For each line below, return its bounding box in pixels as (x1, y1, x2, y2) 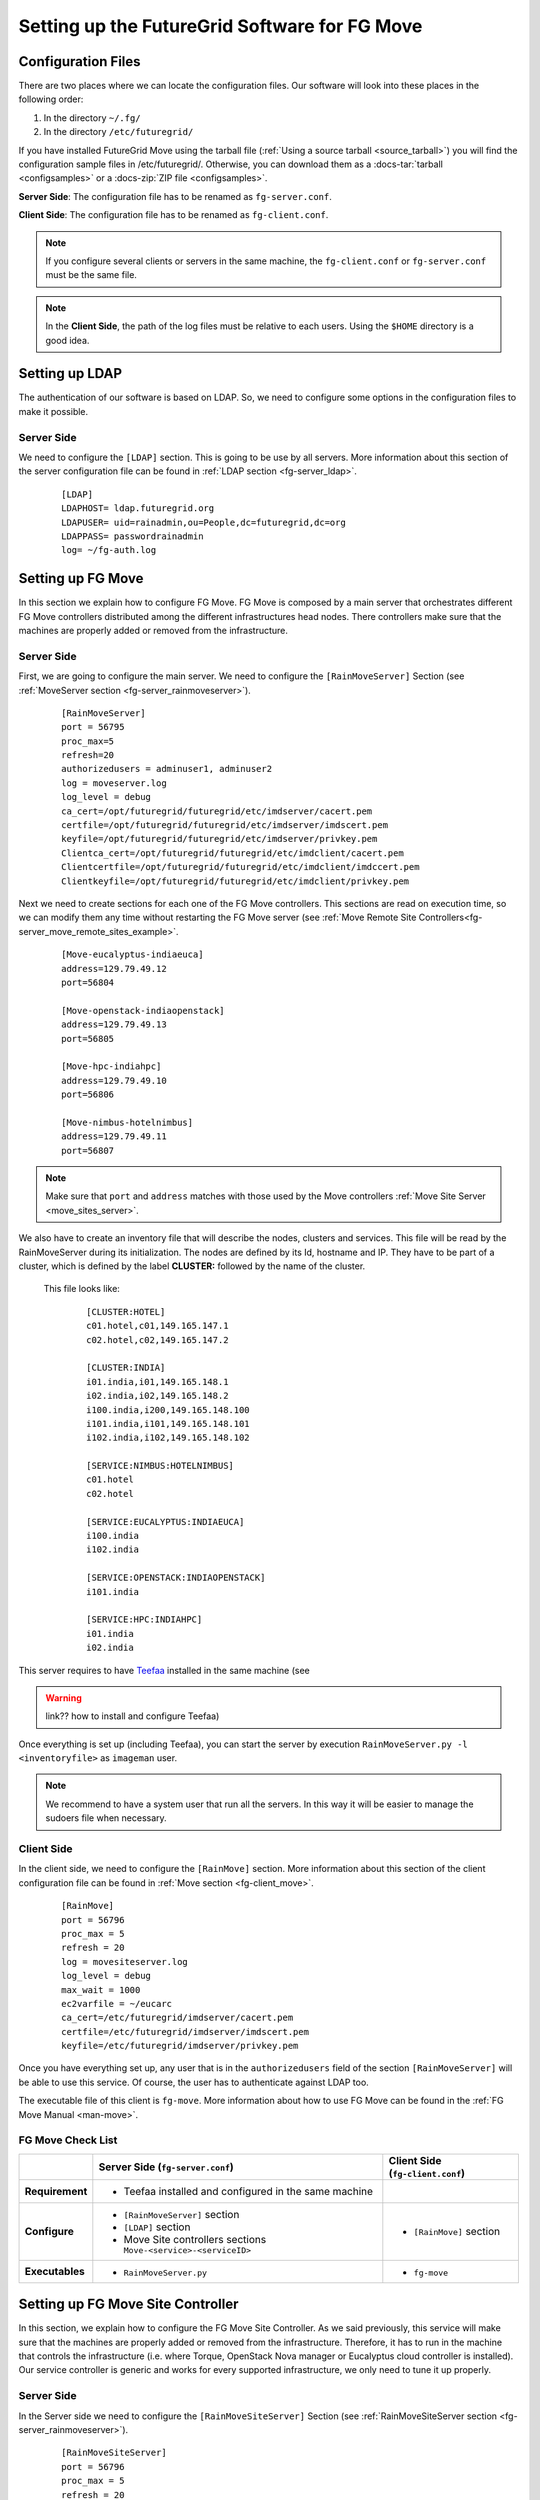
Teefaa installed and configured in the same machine (123, 2184, 374, 2198)
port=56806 (61, 1089, 115, 1100)
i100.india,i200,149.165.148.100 (86, 1404, 250, 1415)
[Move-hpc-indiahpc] (61, 1061, 162, 1072)
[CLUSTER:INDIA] (86, 1362, 166, 1374)
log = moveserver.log (61, 777, 167, 789)
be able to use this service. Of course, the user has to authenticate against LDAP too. (18, 2076, 369, 2088)
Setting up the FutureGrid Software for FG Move (18, 15, 423, 37)
